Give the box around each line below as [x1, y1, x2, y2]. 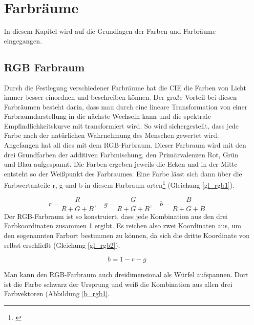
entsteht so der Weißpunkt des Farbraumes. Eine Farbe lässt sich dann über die [4, 168, 242, 178]
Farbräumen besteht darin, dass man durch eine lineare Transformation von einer [4, 101, 248, 111]
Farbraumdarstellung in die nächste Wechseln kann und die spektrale [4, 111, 211, 121]
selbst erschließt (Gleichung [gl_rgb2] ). [4, 239, 120, 250]
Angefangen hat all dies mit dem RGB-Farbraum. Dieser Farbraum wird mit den [4, 140, 246, 150]
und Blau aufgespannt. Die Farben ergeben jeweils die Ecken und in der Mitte [4, 159, 237, 169]
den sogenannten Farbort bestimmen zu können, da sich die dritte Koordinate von [4, 230, 250, 240]
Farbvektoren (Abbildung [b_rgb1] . [4, 288, 110, 299]
